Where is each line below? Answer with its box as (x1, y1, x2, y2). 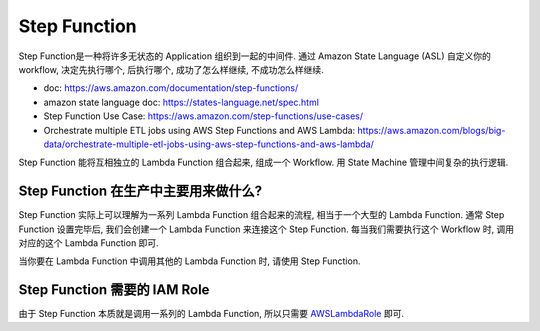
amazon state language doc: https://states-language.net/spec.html (43, 96, 320, 108)
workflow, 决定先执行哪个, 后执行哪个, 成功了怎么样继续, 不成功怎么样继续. (18, 63, 324, 75)
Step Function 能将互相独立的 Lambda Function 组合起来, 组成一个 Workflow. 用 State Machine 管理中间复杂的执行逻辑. (18, 156, 509, 169)
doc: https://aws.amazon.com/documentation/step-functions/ (43, 82, 299, 94)
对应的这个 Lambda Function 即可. (18, 236, 159, 249)
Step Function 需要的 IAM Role (18, 281, 210, 299)
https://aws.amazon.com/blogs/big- (357, 124, 506, 136)
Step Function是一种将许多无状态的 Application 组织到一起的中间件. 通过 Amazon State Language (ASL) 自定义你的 (18, 50, 492, 62)
